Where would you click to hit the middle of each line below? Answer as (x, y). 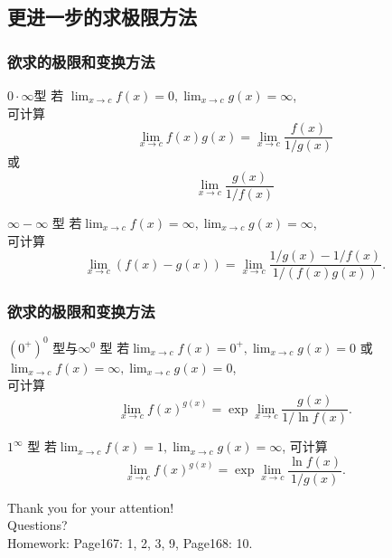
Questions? (37, 525)
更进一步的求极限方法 (102, 17)
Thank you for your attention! (91, 507)
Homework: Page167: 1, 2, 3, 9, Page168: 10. (130, 542)
